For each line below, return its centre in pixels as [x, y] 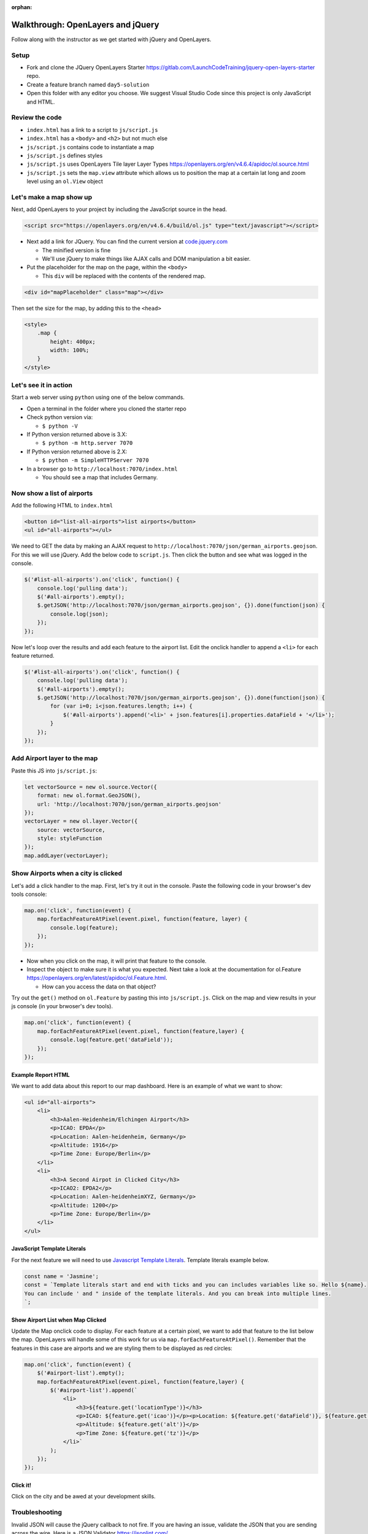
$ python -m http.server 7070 [87, 443]
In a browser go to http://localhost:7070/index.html [102, 469]
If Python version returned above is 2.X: [77, 452]
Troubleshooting [37, 1513]
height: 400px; [73, 341]
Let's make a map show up [52, 197]
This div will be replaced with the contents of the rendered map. [124, 276]
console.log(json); [79, 614]
